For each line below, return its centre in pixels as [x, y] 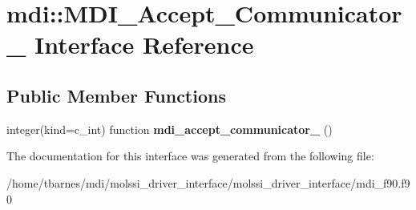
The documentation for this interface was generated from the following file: [190, 156]
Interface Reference [144, 44]
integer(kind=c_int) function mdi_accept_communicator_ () [170, 129]
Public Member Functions [116, 95]
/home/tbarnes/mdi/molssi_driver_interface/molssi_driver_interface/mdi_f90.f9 [208, 182]
